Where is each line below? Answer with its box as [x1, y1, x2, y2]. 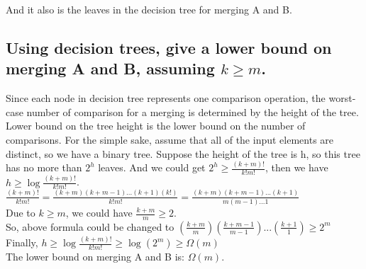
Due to [6, 205, 35, 220]
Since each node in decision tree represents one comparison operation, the [6, 91, 326, 105]
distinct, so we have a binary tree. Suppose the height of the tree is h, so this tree [6, 146, 360, 161]
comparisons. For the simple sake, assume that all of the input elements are [6, 132, 334, 147]
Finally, [6, 235, 38, 250]
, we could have [65, 205, 133, 220]
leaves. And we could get [98, 160, 206, 175]
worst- [328, 91, 356, 105]
